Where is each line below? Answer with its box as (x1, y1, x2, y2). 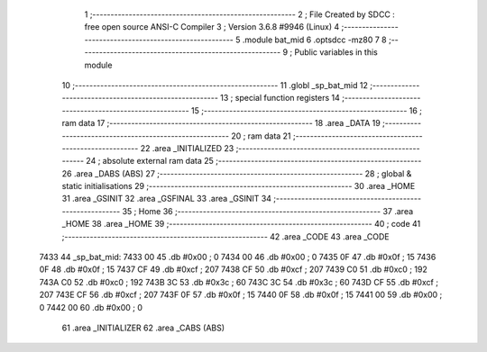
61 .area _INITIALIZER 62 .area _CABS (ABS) (61, 322, 225, 333)
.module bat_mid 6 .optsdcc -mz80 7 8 (242, 34, 387, 45)
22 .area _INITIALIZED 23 (140, 142, 234, 153)
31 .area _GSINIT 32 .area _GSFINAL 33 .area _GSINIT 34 (61, 194, 272, 204)
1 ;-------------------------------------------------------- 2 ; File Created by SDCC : (84, 9, 396, 20)
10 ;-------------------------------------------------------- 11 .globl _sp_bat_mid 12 (61, 79, 369, 90)
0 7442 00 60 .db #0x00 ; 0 (39, 302, 143, 312)
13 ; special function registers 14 (219, 93, 340, 104)
